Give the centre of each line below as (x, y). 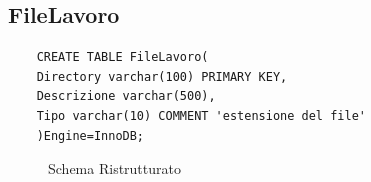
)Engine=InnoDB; (90, 135)
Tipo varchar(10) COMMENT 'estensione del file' (201, 115)
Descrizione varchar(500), (126, 96)
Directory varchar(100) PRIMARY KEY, (162, 76)
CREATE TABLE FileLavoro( (122, 57)
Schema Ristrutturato (114, 168)
